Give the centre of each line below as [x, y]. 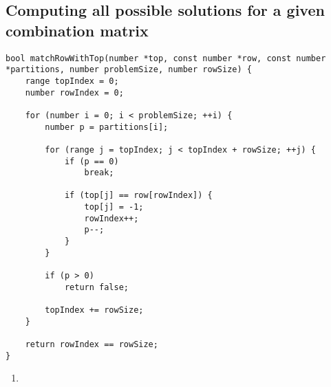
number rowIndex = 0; [74, 92]
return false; [96, 287]
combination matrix [77, 30]
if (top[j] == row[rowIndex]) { [138, 196]
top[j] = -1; [114, 207]
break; [99, 173]
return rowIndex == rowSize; [92, 344]
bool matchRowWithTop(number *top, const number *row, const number [166, 58]
